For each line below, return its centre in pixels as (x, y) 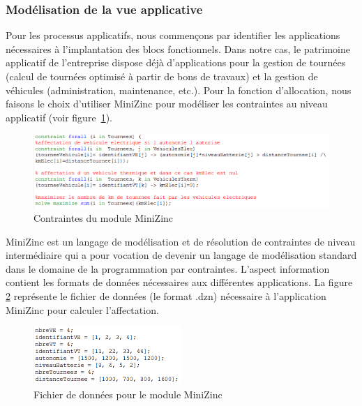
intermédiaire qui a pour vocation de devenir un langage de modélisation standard (181, 255)
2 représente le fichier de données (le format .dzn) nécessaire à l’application (166, 296)
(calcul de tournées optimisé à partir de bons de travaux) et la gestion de (162, 76)
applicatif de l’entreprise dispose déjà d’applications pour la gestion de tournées (176, 62)
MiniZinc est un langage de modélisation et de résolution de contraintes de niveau (181, 241)
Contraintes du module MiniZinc (104, 218)
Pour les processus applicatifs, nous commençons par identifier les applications (173, 35)
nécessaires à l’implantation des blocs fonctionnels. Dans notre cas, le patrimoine (178, 48)
